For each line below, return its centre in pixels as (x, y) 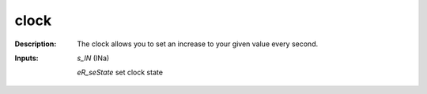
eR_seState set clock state (120, 72)
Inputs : (26, 58)
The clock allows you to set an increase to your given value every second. (198, 44)
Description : (36, 44)
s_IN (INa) (93, 58)
